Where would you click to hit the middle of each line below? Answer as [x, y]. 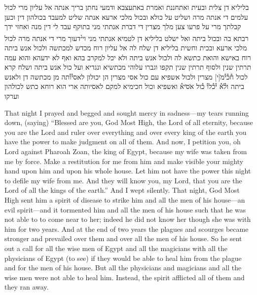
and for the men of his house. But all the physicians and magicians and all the [123, 268]
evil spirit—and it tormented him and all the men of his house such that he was [125, 209]
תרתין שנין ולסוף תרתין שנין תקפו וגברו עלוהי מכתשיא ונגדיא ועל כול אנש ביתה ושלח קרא [128, 67]
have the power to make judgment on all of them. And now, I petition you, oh [123, 142]
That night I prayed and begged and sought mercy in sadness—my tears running [127, 112]
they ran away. [27, 287]
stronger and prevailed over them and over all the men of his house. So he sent [123, 238]
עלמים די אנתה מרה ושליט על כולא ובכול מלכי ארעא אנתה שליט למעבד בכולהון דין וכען [126, 17]
